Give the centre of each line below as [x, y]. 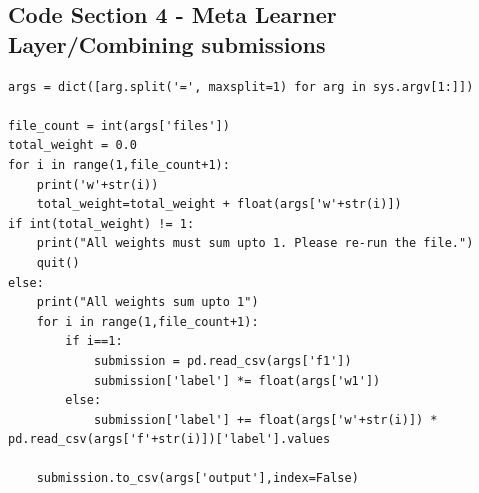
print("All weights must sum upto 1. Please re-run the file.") [255, 243]
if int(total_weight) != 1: [101, 223]
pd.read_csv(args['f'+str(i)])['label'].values [169, 439]
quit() [58, 262]
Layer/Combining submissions [167, 43]
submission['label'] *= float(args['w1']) [237, 380]
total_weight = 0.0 [72, 145]
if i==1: [94, 341]
